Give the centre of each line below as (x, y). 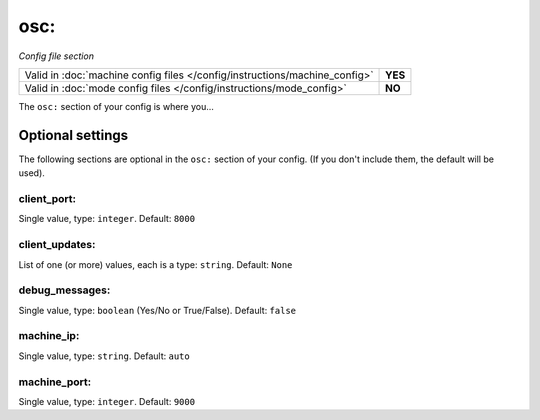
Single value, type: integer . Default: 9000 (106, 401)
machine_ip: (49, 336)
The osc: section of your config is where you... (116, 106)
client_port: (47, 198)
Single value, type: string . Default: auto (104, 356)
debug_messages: (64, 290)
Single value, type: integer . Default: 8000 (106, 219)
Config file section (56, 56)
